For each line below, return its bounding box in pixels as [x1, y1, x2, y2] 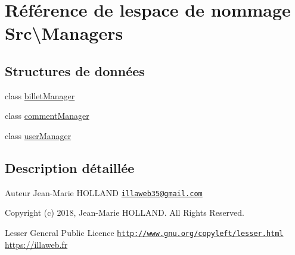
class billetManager [5, 89, 75, 102]
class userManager [5, 129, 72, 141]
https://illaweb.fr [5, 238, 68, 250]
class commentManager [5, 109, 89, 122]
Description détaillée [5, 158, 135, 177]
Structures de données [5, 61, 145, 80]
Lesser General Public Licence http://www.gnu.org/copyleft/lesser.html [5, 226, 284, 238]
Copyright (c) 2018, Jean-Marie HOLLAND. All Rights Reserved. [5, 206, 244, 219]
